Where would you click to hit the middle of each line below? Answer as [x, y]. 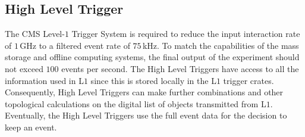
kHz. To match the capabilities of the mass [221, 45]
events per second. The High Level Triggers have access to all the [180, 68]
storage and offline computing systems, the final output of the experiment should [152, 57]
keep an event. [31, 127]
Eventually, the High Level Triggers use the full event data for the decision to [146, 115]
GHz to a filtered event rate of [75, 45]
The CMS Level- [35, 34]
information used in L [44, 80]
